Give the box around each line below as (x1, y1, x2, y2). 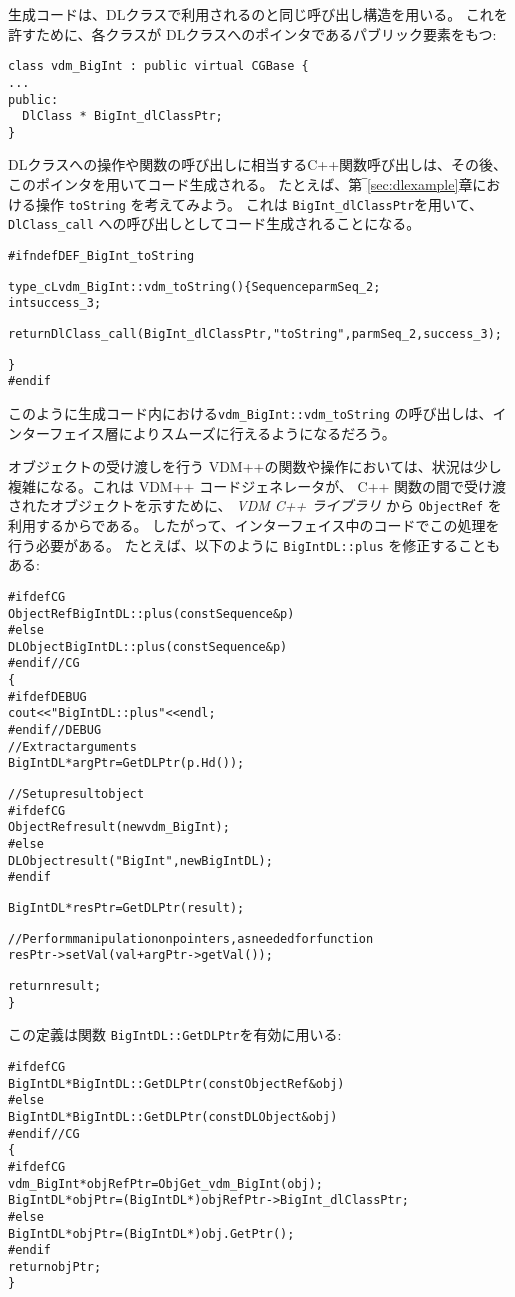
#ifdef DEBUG (8, 689, 87, 704)
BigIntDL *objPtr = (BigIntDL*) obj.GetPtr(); (8, 1226, 295, 1241)
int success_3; (8, 296, 102, 311)
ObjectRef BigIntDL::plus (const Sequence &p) (8, 606, 295, 621)
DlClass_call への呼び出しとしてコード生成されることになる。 (8, 213, 421, 234)
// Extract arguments (8, 739, 137, 754)
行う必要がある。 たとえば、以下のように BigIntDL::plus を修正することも (8, 534, 501, 555)
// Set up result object (8, 787, 145, 802)
